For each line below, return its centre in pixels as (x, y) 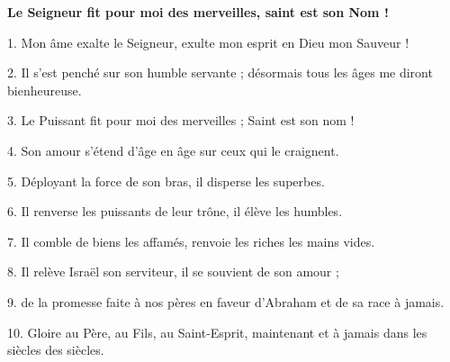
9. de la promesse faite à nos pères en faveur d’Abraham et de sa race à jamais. (226, 301)
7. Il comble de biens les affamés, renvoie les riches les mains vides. (191, 241)
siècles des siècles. (56, 350)
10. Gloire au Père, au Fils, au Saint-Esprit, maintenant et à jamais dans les (217, 332)
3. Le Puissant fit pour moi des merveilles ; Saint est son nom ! (181, 120)
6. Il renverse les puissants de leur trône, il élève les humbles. (175, 211)
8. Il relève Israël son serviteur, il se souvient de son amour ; (173, 271)
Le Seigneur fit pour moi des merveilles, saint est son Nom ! (198, 12)
